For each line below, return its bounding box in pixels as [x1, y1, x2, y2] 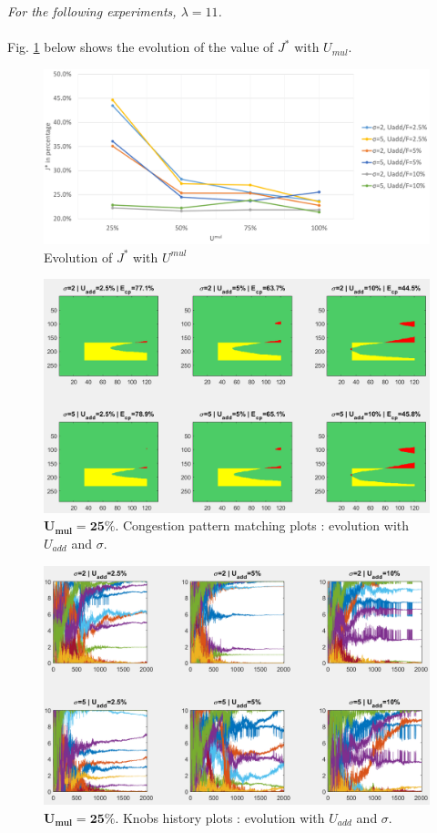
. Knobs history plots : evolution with [115, 807, 325, 827]
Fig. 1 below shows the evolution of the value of [7, 37, 274, 57]
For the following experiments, [7, 2, 177, 20]
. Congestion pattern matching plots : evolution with [115, 516, 410, 535]
